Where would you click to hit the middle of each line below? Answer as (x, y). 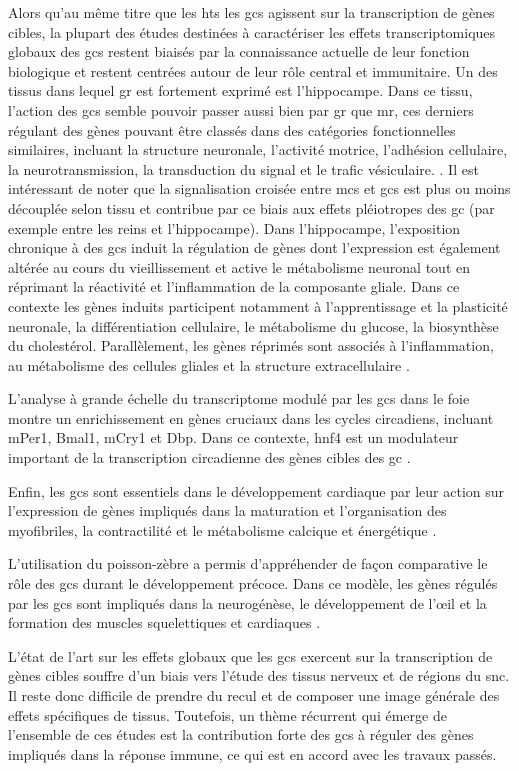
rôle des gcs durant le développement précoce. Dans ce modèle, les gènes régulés (253, 583)
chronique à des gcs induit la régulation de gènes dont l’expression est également (254, 247)
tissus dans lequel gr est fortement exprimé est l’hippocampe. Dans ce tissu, (240, 90)
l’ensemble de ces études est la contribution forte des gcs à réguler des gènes (241, 734)
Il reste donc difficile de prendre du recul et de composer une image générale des (254, 695)
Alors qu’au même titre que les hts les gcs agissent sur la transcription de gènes (251, 12)
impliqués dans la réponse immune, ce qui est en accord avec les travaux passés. (252, 753)
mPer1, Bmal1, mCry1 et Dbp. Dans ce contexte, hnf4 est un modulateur (233, 437)
